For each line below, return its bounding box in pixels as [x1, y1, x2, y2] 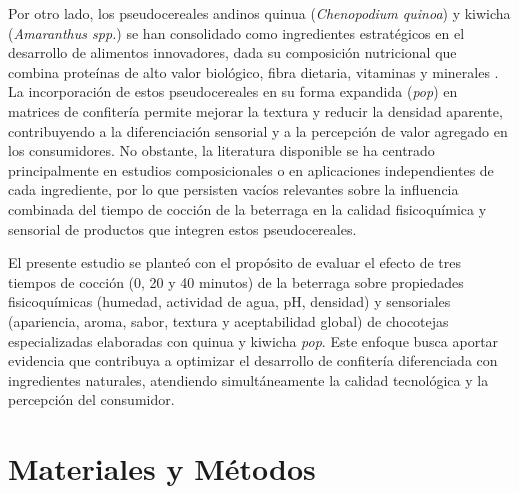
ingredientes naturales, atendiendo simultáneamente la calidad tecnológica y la [8, 369, 489, 390]
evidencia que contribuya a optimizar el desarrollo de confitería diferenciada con [8, 350, 498, 371]
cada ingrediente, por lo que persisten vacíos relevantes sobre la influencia [8, 179, 459, 200]
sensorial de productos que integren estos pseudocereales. [8, 218, 357, 239]
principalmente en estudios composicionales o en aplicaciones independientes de [8, 159, 494, 180]
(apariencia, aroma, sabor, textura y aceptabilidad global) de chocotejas [8, 310, 449, 331]
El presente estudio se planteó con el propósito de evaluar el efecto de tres [8, 252, 461, 273]
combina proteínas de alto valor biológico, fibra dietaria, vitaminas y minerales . [8, 61, 499, 82]
